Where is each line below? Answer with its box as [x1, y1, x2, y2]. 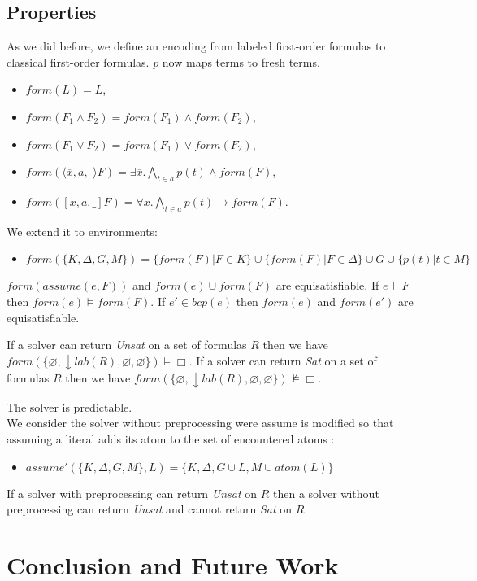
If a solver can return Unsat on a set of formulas [7, 336, 247, 353]
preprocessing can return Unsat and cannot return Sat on [7, 500, 293, 518]
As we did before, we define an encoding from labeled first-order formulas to [7, 37, 386, 55]
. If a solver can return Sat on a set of [189, 352, 377, 369]
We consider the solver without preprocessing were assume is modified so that [7, 414, 394, 431]
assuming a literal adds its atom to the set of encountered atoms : [7, 430, 335, 447]
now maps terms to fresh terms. [162, 53, 320, 70]
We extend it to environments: [7, 222, 158, 239]
